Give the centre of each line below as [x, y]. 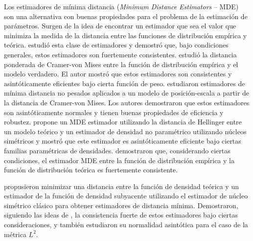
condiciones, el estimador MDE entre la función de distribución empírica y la [119, 160]
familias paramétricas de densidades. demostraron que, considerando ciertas [117, 150]
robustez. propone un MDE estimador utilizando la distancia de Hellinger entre [123, 122]
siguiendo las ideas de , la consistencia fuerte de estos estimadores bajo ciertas [121, 215]
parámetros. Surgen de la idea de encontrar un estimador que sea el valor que [120, 26]
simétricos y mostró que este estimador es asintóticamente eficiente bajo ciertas [123, 141]
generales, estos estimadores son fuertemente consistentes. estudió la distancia [120, 54]
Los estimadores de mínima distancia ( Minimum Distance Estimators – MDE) [121, 6]
